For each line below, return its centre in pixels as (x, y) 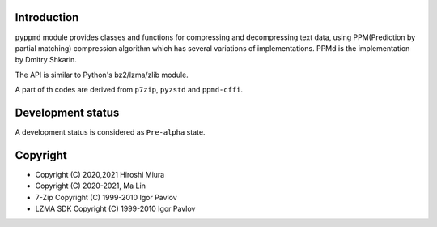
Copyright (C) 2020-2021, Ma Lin (90, 186)
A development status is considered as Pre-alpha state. (110, 132)
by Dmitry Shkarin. (46, 60)
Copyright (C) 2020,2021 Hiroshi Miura (100, 174)
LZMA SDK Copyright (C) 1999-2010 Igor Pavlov (115, 209)
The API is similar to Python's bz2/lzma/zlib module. (102, 75)
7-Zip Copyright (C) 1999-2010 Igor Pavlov (106, 197)
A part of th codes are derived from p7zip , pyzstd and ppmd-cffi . (129, 90)
